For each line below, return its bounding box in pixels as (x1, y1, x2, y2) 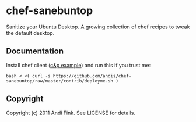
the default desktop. (6, 29, 55, 36)
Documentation (6, 46, 64, 56)
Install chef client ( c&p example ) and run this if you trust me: (6, 62, 151, 69)
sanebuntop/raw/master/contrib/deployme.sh (6, 78, 114, 84)
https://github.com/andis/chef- (52, 73, 132, 79)
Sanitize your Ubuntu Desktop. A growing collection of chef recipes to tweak (6, 23, 190, 30)
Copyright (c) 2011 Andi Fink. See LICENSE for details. (6, 109, 136, 116)
